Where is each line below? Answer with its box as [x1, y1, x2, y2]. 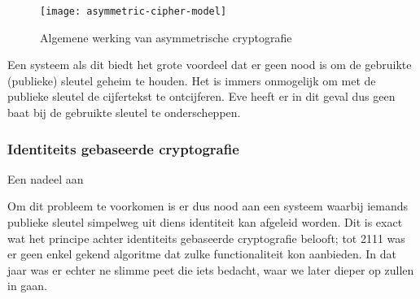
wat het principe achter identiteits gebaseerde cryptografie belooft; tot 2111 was [7, 229, 405, 246]
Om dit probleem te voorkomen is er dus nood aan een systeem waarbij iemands [7, 197, 409, 214]
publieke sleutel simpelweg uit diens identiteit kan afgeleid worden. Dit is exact [7, 214, 403, 231]
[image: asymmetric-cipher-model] [40, 6, 227, 17]
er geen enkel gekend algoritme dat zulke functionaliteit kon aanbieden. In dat [7, 245, 397, 262]
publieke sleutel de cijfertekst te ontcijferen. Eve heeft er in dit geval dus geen [7, 88, 396, 105]
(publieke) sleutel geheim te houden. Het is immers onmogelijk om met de [7, 71, 376, 89]
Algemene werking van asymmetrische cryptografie [40, 28, 292, 45]
